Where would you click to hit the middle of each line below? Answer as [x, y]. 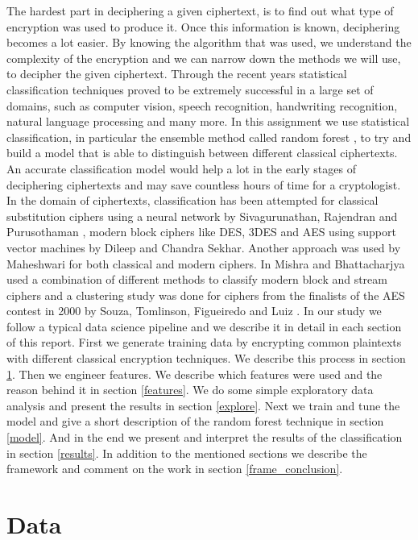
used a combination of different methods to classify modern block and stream [197, 279]
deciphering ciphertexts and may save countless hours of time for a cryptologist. [204, 184]
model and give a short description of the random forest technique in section [195, 421]
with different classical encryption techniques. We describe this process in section [206, 358]
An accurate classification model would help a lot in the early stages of [181, 168]
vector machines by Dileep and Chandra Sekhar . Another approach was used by [204, 247]
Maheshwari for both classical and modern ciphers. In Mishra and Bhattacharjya [206, 263]
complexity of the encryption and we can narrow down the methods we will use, [204, 58]
